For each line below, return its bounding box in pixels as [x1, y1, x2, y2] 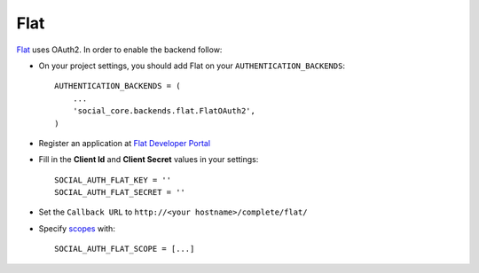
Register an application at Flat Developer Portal [38, 137, 211, 148]
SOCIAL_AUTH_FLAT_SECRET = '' [54, 187, 186, 198]
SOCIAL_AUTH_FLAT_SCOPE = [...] [54, 244, 195, 254]
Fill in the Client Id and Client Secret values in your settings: [38, 154, 259, 165]
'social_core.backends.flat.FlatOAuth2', [72, 106, 256, 116]
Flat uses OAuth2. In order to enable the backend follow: [16, 44, 223, 55]
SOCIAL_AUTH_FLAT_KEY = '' [54, 175, 172, 185]
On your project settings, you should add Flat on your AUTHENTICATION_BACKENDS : [38, 60, 346, 71]
